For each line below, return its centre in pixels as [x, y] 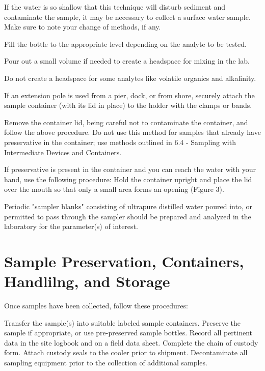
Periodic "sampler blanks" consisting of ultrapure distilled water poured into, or [128, 206]
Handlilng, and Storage [87, 281]
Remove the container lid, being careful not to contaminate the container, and [126, 122]
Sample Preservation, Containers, [124, 261]
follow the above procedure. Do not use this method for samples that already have [132, 132]
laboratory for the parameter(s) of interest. [71, 226]
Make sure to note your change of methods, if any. [83, 27]
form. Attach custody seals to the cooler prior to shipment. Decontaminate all [126, 352]
